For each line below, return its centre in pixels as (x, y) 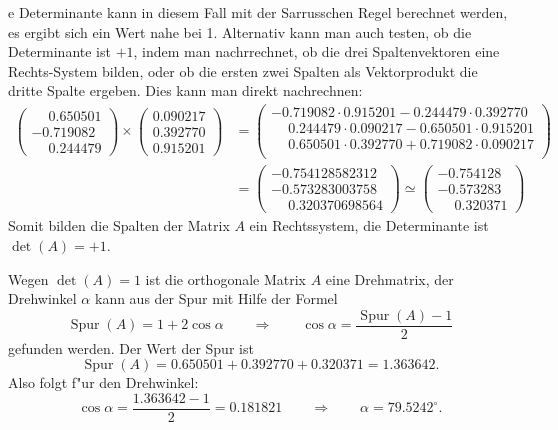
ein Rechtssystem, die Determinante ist (369, 225)
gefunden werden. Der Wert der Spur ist (131, 347)
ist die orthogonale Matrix (225, 278)
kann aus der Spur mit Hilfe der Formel (216, 298)
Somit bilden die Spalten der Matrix (119, 225)
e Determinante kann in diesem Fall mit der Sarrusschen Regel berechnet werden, (258, 12)
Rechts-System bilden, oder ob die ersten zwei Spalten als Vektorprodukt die (243, 70)
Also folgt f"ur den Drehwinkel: (103, 382)
